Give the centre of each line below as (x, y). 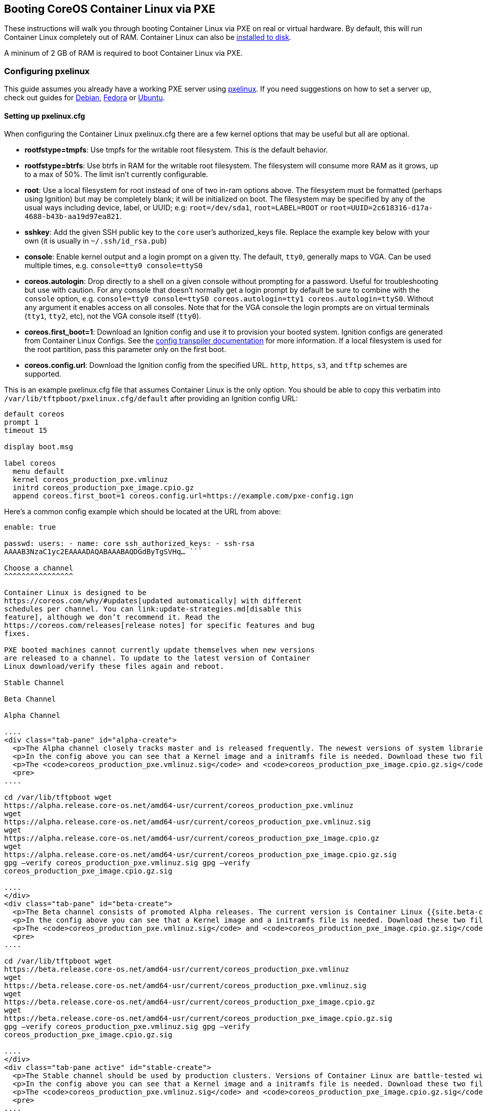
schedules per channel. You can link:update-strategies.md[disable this (153, 609)
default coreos (35, 414)
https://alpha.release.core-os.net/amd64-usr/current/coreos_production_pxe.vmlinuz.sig (188, 822)
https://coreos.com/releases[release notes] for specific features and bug (159, 626)
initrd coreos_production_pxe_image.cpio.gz (103, 488)
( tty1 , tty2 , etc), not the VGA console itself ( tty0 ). (113, 316)
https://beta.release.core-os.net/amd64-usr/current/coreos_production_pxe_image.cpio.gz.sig (198, 1019)
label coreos (30, 463)
